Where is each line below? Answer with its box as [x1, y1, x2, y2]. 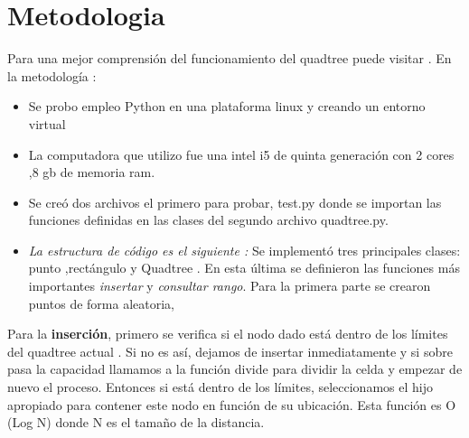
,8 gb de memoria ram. [28, 163, 155, 182]
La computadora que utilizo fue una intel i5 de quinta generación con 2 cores [28, 144, 455, 163]
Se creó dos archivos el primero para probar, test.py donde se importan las [28, 192, 442, 211]
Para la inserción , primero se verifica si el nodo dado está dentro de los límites [7, 324, 448, 343]
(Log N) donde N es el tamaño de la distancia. [7, 413, 265, 432]
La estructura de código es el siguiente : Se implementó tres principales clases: [28, 240, 461, 259]
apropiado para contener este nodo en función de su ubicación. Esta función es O [7, 395, 456, 414]
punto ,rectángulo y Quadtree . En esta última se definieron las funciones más [28, 258, 460, 277]
